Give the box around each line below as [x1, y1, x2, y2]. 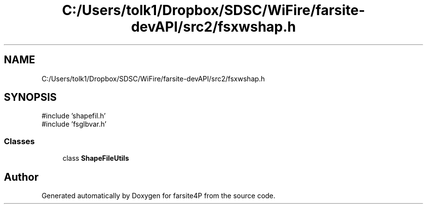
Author [4, 170, 39, 183]
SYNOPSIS [4, 91, 57, 104]
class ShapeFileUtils [62, 154, 129, 163]
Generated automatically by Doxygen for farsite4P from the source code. [41, 191, 275, 200]
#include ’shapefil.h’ [41, 112, 106, 120]
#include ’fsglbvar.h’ [41, 120, 107, 129]
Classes [4, 136, 35, 146]
